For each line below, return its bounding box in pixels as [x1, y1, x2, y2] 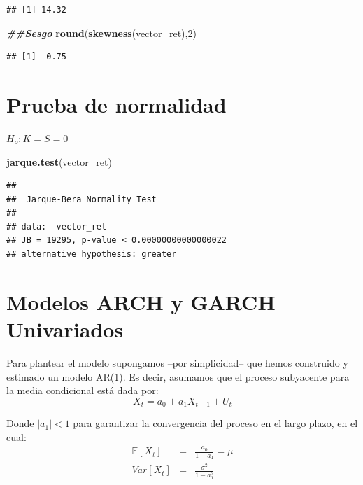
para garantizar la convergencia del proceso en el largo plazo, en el [73, 416, 358, 430]
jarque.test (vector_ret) [6, 154, 112, 169]
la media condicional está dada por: [6, 383, 159, 398]
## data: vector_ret [6, 221, 107, 232]
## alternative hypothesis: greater [6, 249, 177, 260]
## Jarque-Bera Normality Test [6, 194, 157, 204]
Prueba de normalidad [6, 90, 227, 118]
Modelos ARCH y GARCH [6, 287, 276, 316]
